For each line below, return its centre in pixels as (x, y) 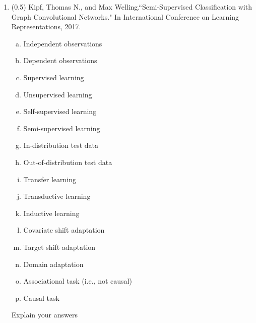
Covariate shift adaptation (64, 230)
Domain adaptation (53, 264)
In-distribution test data (61, 145)
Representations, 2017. (46, 26)
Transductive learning (57, 196)
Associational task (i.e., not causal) (78, 281)
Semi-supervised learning (62, 128)
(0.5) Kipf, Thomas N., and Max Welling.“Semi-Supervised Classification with (132, 7)
